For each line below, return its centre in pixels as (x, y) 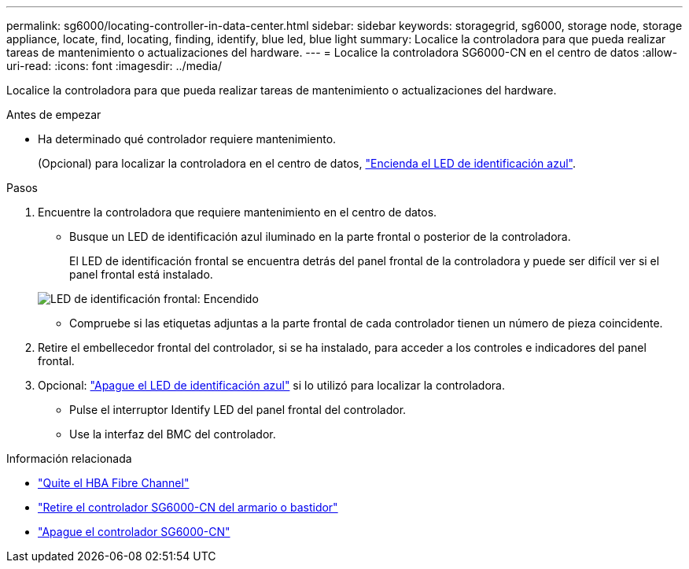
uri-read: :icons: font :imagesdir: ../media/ (114, 66)
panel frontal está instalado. (141, 274)
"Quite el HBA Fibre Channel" (114, 483)
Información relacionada (69, 458)
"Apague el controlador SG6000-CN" (134, 532)
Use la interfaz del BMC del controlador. (173, 434)
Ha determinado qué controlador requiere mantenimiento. (187, 139)
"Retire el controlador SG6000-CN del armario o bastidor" (188, 507)
